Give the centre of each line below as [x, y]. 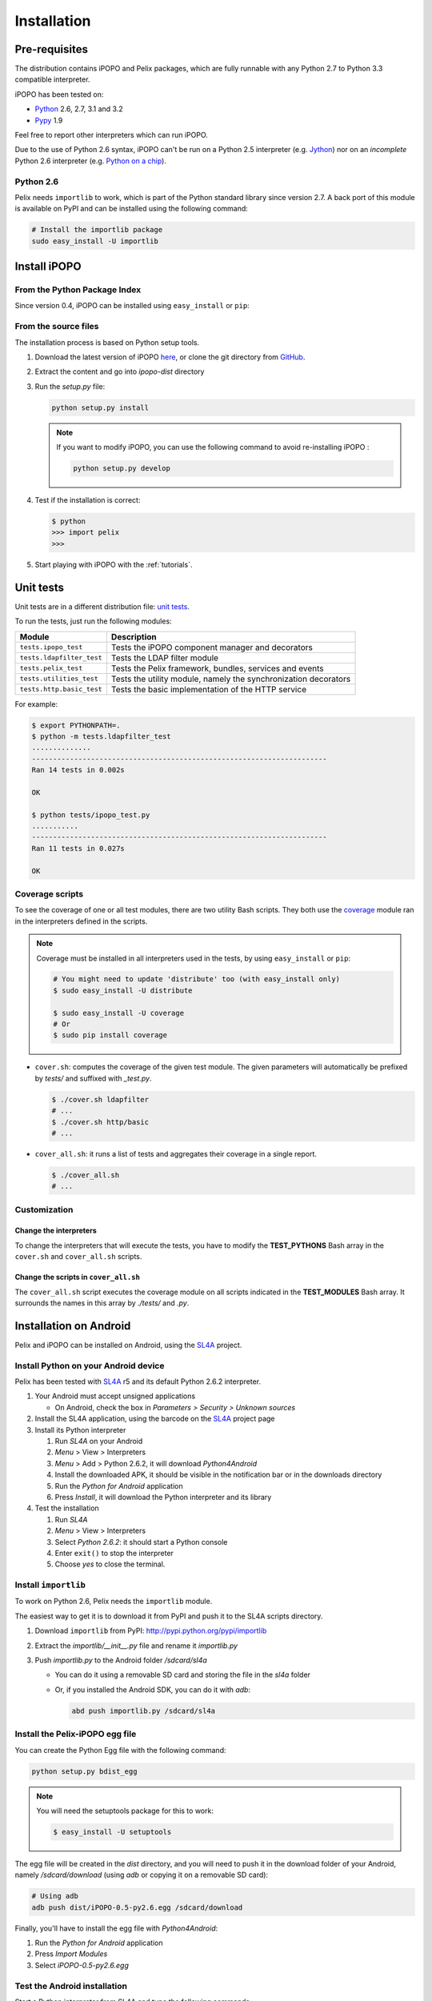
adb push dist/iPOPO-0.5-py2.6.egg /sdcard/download [137, 1907]
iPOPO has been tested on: [59, 94]
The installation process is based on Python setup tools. [107, 342]
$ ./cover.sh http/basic [100, 1122]
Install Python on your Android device [90, 1365]
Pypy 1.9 [49, 120]
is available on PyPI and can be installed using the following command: [131, 209]
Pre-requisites [51, 49]
